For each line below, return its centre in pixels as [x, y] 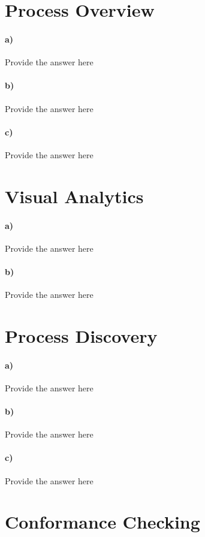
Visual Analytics [74, 196]
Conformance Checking [103, 522]
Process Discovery [81, 335]
